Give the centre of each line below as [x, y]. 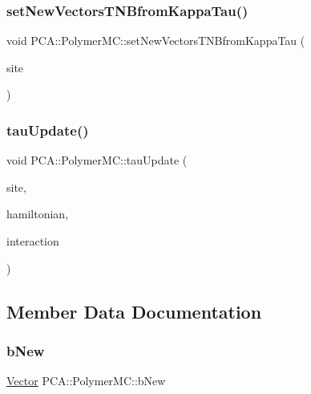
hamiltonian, [38, 214]
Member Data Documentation [134, 311]
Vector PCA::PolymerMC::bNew [86, 381]
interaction [33, 241]
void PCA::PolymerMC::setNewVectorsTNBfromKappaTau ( [156, 41]
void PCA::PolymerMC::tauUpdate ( [97, 160]
